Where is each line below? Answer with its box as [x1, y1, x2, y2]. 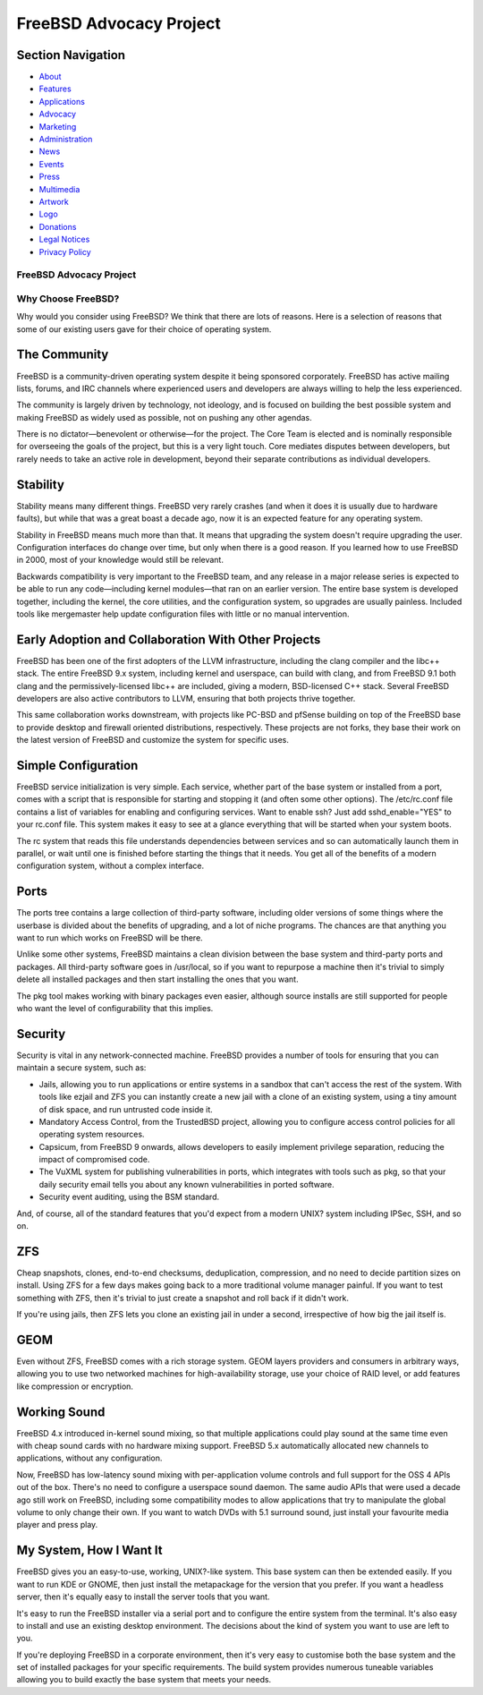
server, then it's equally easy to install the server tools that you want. [16, 1591, 270, 1602]
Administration [38, 134, 93, 145]
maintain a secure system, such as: [16, 1062, 147, 1073]
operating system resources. [38, 1129, 145, 1140]
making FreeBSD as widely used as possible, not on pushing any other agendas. [16, 412, 312, 422]
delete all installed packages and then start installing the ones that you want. [16, 974, 299, 984]
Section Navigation [16, 47, 125, 63]
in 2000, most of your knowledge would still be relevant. [16, 555, 224, 566]
